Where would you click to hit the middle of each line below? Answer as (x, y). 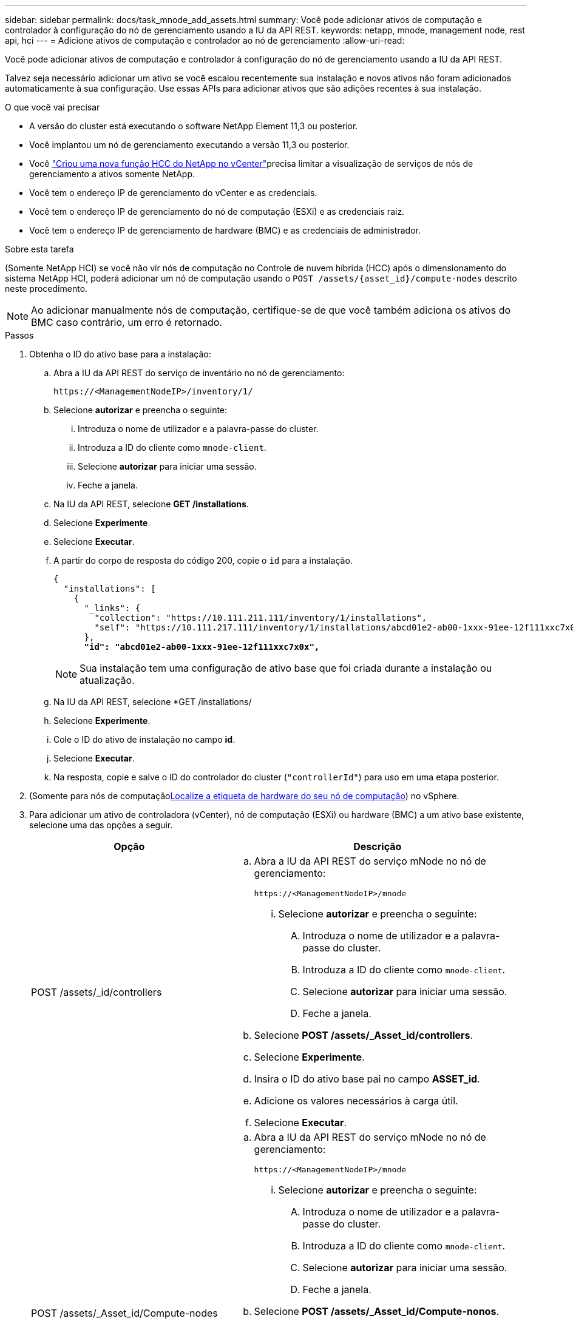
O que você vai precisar (53, 107)
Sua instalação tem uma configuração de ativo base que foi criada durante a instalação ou (286, 668)
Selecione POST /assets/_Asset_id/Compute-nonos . (376, 1311)
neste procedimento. (46, 289)
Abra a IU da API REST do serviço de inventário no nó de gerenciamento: (199, 373)
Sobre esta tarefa (39, 249)
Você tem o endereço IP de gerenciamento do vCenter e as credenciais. (173, 193)
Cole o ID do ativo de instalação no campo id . (144, 739)
